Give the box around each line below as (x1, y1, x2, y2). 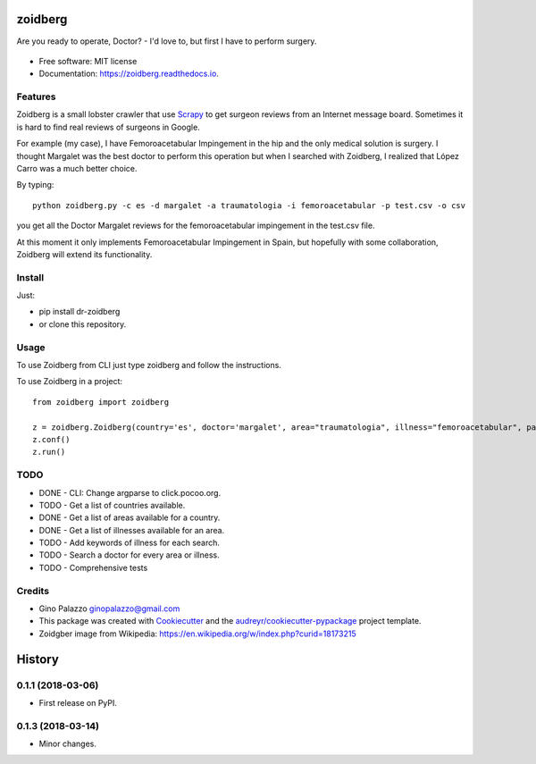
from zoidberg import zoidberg (32, 397, 170, 407)
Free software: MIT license (38, 55, 138, 66)
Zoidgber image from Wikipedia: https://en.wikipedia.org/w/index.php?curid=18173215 (38, 628, 356, 639)
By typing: (16, 180, 54, 190)
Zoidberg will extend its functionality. (16, 248, 153, 259)
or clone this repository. (38, 318, 127, 330)
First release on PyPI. (38, 697, 118, 708)
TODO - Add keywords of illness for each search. (38, 537, 221, 549)
